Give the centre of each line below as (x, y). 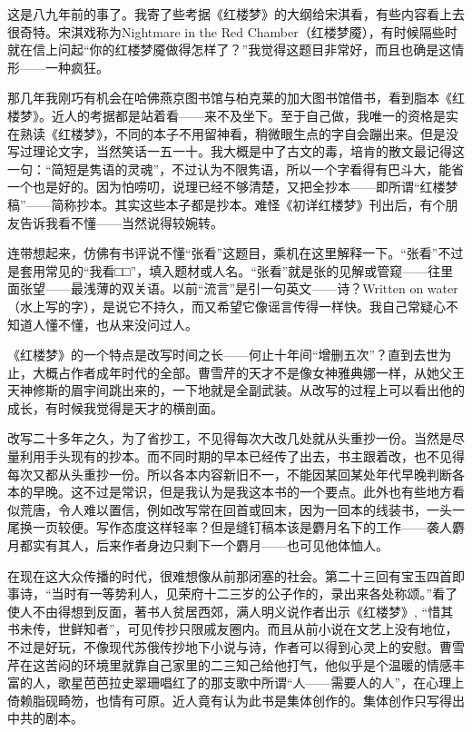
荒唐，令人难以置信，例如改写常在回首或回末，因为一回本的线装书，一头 (236, 509)
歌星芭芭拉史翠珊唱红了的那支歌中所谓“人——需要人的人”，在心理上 (261, 683)
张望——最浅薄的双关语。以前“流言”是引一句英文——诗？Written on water (239, 288)
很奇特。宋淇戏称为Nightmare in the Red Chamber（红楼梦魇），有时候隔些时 (232, 31)
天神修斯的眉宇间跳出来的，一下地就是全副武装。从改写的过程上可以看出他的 (236, 390)
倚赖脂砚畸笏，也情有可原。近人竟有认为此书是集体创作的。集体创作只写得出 (236, 700)
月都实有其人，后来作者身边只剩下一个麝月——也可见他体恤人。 (198, 545)
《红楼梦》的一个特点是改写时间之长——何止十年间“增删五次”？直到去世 (223, 355)
